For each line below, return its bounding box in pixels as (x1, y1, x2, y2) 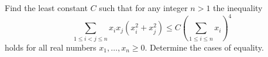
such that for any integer (99, 2, 188, 13)
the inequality (213, 2, 263, 13)
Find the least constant (5, 2, 88, 13)
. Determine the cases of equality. (145, 41, 264, 53)
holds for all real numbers (5, 41, 97, 53)
